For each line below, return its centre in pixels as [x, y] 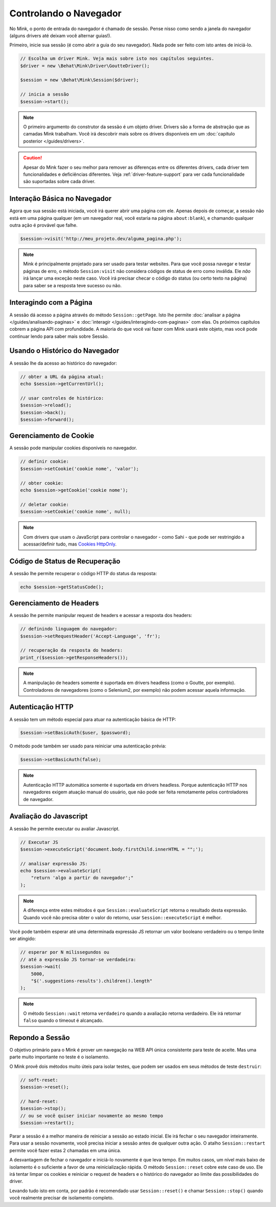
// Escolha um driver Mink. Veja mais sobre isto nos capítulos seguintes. [117, 59]
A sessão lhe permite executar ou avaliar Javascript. [65, 829]
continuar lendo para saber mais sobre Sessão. [59, 336]
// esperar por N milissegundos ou [65, 952]
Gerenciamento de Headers [54, 603]
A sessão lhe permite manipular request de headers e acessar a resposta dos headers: [101, 616]
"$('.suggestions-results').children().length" [92, 981]
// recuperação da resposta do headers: [71, 650]
